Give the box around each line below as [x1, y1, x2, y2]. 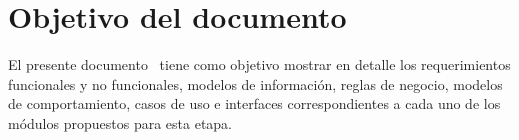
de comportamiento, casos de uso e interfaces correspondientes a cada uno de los [8, 93, 501, 114]
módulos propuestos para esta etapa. [8, 112, 232, 133]
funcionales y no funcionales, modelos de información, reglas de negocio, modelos [8, 73, 503, 94]
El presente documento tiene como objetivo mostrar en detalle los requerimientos [8, 54, 511, 75]
